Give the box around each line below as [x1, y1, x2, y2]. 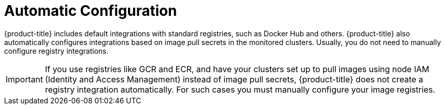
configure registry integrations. [4, 46, 109, 55]
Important [6, 74, 43, 84]
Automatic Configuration [4, 2, 177, 19]
